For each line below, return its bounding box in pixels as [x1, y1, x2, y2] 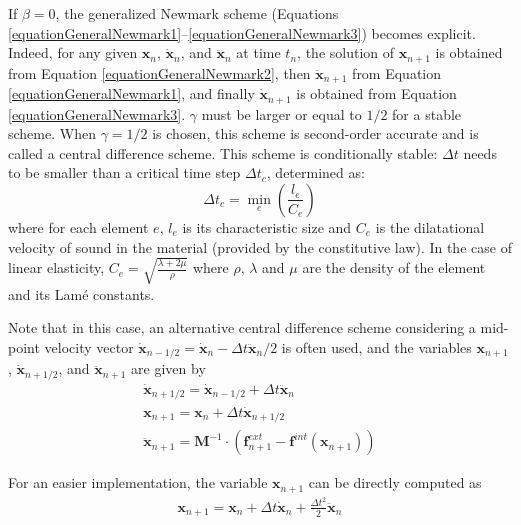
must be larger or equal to [201, 103, 362, 124]
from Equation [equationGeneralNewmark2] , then [8, 62, 311, 83]
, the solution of [297, 42, 395, 63]
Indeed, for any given [8, 42, 138, 63]
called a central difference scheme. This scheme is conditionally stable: [8, 142, 438, 163]
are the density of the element [302, 257, 486, 278]
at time [236, 42, 281, 63]
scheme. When [8, 123, 96, 144]
